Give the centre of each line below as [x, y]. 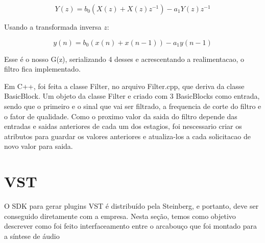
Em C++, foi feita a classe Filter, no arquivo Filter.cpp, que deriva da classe [124, 86]
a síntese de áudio [32, 236]
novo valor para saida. [39, 146]
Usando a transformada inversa [53, 27]
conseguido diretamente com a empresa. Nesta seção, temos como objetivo [120, 216]
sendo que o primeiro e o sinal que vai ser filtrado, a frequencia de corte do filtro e [133, 106]
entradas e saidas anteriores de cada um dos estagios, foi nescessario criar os [123, 126]
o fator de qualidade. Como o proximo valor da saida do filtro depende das [121, 116]
